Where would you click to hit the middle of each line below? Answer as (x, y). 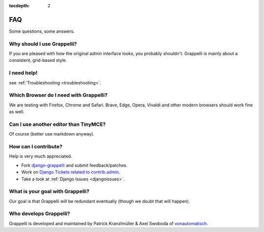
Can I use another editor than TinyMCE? (57, 124)
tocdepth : (19, 6)
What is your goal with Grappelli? (49, 192)
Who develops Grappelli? (40, 213)
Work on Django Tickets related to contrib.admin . (71, 172)
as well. (17, 112)
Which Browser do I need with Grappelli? (58, 95)
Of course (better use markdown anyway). (52, 134)
